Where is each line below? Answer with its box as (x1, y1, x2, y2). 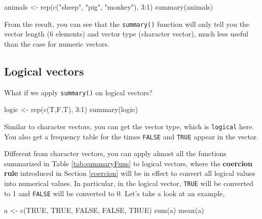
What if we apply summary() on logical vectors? (4, 87, 153, 97)
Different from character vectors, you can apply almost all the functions (4, 148, 227, 159)
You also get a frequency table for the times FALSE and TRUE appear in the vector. (4, 131, 259, 141)
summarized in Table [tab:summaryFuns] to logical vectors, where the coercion (4, 158, 252, 168)
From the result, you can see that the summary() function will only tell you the (4, 18, 250, 29)
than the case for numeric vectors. (4, 38, 109, 49)
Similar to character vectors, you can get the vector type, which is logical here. (4, 121, 254, 131)
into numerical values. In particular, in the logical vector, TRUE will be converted (4, 177, 253, 188)
